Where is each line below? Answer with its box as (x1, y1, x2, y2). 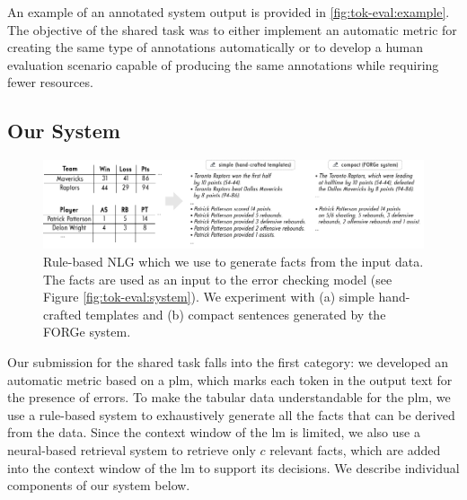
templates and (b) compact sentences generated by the (85, 304, 386, 323)
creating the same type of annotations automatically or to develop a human (7, 38, 424, 57)
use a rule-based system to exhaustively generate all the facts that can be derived (7, 405, 455, 424)
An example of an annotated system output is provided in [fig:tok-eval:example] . (7, 3, 450, 21)
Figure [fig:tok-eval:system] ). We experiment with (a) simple (43, 287, 374, 306)
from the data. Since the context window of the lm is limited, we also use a (7, 423, 420, 442)
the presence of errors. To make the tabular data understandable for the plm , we (7, 388, 451, 407)
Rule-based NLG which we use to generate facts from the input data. (43, 252, 424, 271)
